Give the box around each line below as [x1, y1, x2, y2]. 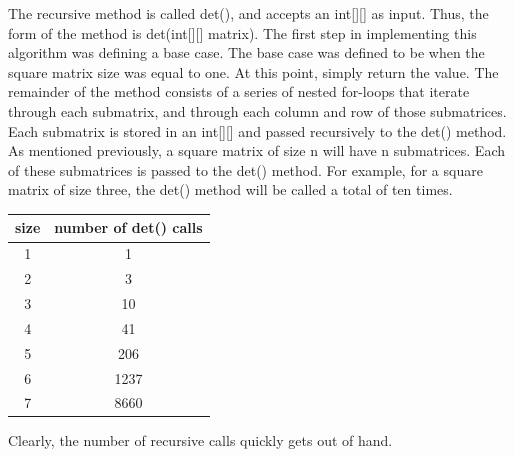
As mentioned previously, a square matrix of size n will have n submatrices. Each [8, 140, 506, 161]
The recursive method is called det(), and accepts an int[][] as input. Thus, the [8, 3, 489, 23]
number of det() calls [54, 217, 203, 238]
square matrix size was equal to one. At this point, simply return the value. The [8, 61, 499, 82]
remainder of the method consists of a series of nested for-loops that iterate [8, 81, 470, 102]
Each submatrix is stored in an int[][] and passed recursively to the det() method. [8, 120, 507, 141]
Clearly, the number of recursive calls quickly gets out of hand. [8, 430, 393, 451]
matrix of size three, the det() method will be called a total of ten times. [8, 179, 453, 200]
